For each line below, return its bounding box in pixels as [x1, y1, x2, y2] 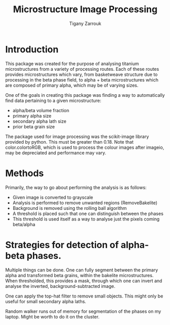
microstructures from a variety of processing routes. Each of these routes [5, 66, 159, 72]
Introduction [5, 43, 59, 55]
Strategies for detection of [5, 239, 119, 251]
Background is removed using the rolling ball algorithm [12, 205, 127, 211]
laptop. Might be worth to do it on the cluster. [5, 313, 100, 319]
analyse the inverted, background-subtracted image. [5, 283, 116, 289]
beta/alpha [12, 221, 36, 227]
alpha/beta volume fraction [12, 107, 70, 113]
